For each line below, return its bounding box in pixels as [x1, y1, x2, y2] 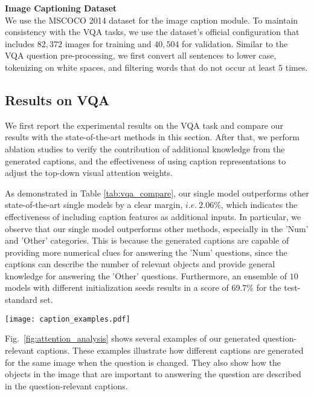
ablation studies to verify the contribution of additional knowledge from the [5, 142, 285, 155]
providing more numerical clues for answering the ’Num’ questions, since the [5, 245, 287, 258]
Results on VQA [5, 90, 110, 109]
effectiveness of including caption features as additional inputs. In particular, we [5, 210, 301, 222]
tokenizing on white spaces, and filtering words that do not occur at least [5, 60, 276, 73]
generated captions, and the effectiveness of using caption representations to [5, 154, 286, 167]
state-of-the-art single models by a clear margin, [5, 198, 183, 211]
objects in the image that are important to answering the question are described [5, 368, 301, 380]
